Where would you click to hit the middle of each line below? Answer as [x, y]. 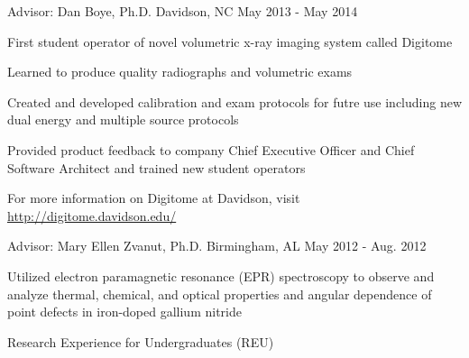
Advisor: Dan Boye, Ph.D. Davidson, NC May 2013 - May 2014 [183, 11]
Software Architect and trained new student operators [156, 167]
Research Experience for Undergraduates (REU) [141, 341]
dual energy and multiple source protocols [123, 119]
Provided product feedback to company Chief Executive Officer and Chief [211, 149]
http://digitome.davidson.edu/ [92, 215]
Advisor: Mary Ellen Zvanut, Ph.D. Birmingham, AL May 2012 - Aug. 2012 [217, 246]
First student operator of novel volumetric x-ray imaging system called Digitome [230, 41]
